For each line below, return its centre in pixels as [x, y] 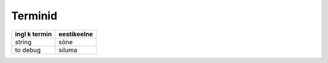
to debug [28, 50]
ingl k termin [33, 34]
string [23, 42]
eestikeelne [76, 34]
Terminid [34, 16]
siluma [68, 50]
